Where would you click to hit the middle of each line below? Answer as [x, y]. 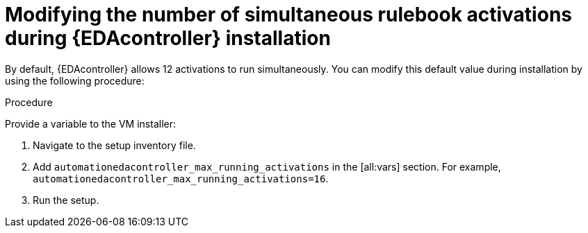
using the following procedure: [75, 80]
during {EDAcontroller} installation [168, 38]
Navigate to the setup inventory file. [114, 145]
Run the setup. [66, 200]
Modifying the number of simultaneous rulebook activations [288, 15]
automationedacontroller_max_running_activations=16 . [181, 178]
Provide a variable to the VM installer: [90, 123]
